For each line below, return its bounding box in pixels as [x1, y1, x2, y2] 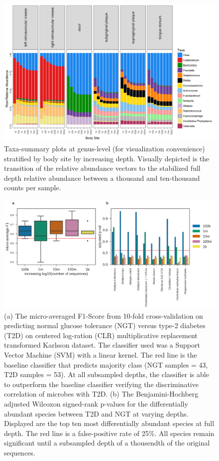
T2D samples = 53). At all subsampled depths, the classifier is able [4, 369, 209, 380]
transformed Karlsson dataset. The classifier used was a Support [4, 340, 200, 350]
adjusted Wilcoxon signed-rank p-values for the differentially [4, 399, 188, 409]
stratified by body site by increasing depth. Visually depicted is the [4, 153, 210, 163]
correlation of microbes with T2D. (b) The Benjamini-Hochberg [4, 389, 199, 399]
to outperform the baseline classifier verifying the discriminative [4, 379, 199, 389]
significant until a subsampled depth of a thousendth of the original [4, 438, 210, 448]
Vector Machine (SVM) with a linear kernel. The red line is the [4, 350, 197, 360]
